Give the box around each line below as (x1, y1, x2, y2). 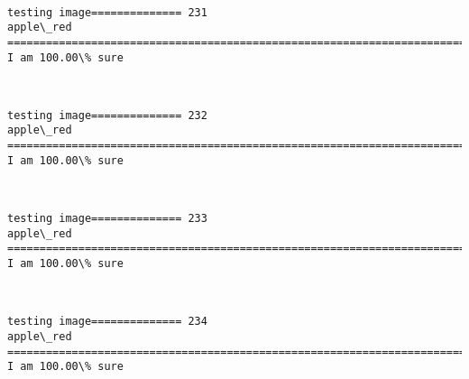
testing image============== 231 (7, 5, 207, 19)
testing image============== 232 (7, 108, 207, 122)
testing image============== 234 (7, 315, 207, 328)
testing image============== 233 (7, 212, 207, 226)
